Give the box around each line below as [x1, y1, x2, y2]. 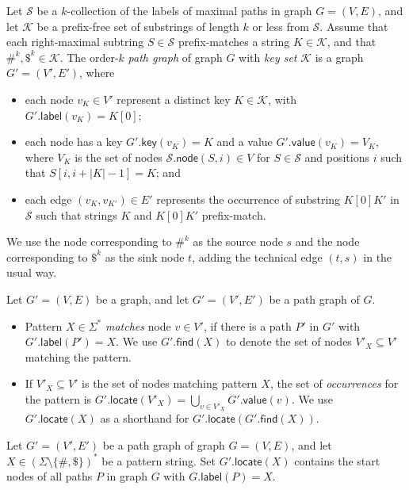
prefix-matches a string [178, 33, 290, 50]
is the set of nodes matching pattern [82, 375, 258, 392]
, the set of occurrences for [269, 375, 399, 392]
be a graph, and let [95, 290, 189, 307]
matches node [105, 317, 171, 334]
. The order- [59, 48, 119, 65]
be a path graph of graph [102, 436, 225, 453]
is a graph [315, 48, 364, 65]
